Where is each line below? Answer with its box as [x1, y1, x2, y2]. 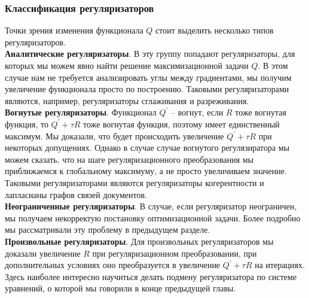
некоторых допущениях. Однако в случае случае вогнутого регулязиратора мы [5, 141, 290, 154]
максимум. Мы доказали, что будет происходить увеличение [5, 129, 224, 142]
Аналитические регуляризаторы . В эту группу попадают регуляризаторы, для [5, 47, 295, 60]
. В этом [258, 59, 288, 71]
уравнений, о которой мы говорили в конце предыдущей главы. [5, 282, 236, 294]
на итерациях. [255, 259, 305, 271]
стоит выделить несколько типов [155, 24, 274, 37]
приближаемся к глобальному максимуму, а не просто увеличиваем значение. [5, 165, 287, 177]
